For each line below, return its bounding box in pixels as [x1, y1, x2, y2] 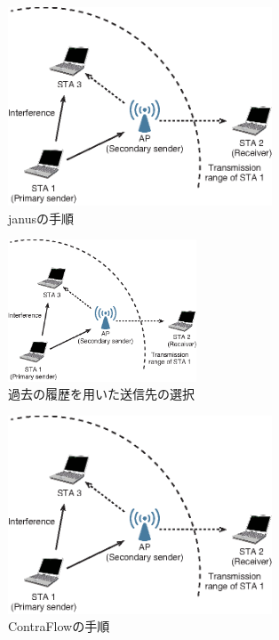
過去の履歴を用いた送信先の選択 [8, 385, 195, 403]
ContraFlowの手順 [8, 617, 110, 636]
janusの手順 [8, 208, 74, 227]
